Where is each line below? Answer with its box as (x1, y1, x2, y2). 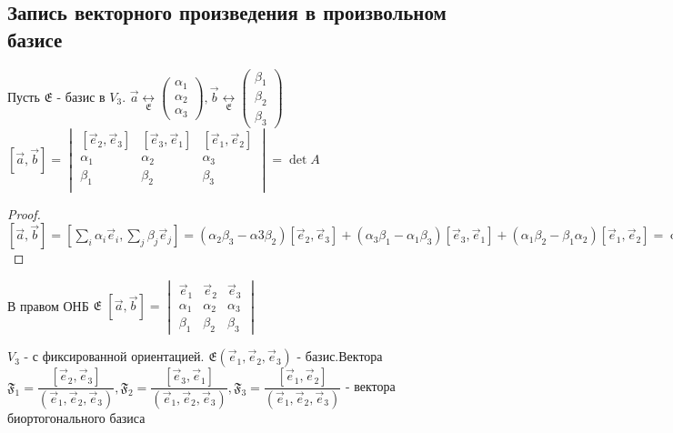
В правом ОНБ (7, 296, 89, 315)
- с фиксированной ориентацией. (24, 347, 205, 366)
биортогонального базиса (7, 408, 146, 427)
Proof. (7, 204, 41, 223)
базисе (7, 25, 63, 53)
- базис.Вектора (296, 347, 383, 366)
